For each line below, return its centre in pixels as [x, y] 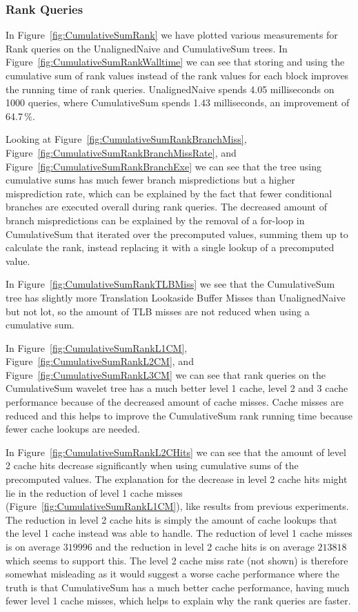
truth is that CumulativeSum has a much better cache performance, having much [178, 587]
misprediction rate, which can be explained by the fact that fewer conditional [169, 193]
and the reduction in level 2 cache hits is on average [205, 546]
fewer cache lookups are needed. [73, 429]
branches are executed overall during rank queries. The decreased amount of [166, 207]
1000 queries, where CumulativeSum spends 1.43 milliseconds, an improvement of [178, 102]
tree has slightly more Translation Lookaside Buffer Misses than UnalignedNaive [176, 297]
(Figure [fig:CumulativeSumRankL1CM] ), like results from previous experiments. [177, 506]
